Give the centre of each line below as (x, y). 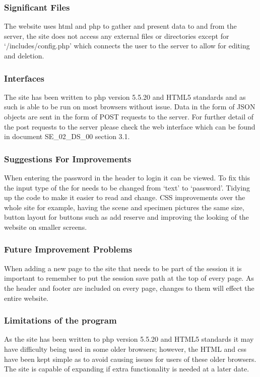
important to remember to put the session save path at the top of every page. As (129, 278)
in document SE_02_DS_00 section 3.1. (67, 136)
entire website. (26, 298)
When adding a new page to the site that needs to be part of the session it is (123, 268)
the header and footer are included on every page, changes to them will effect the (129, 288)
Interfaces (24, 78)
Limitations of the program (60, 320)
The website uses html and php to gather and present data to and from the (120, 26)
